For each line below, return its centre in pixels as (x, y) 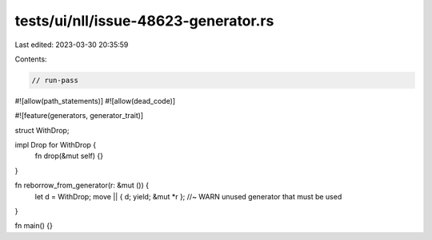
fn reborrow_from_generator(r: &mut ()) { (82, 185)
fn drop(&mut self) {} (69, 156)
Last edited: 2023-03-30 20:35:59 (72, 45)
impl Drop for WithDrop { (56, 145)
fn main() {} (34, 226)
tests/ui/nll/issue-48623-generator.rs (144, 21)
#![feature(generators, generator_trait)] (79, 116)
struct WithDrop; (42, 130)
